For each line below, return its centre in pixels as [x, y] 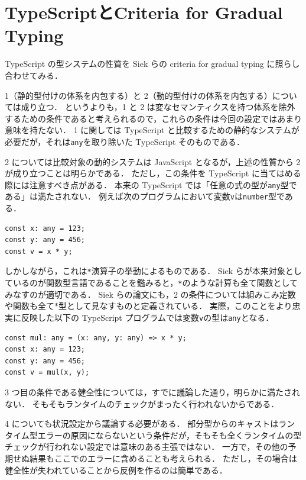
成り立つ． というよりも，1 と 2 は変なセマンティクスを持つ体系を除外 [158, 107]
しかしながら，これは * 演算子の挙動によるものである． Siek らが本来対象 [145, 271]
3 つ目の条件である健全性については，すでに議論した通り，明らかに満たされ [152, 392]
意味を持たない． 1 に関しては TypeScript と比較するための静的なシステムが [152, 130]
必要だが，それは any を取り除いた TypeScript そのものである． [125, 141]
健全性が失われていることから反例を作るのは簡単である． [116, 470]
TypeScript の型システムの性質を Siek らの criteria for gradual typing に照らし [152, 64]
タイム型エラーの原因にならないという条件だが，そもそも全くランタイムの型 [153, 435]
